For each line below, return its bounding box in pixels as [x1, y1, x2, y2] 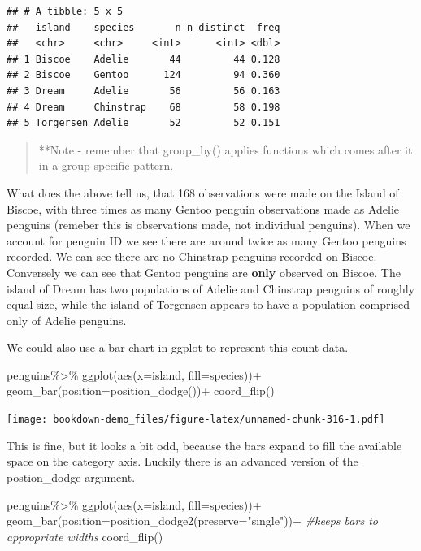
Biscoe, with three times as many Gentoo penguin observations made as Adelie [7, 200, 399, 217]
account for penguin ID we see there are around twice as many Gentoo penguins [7, 232, 406, 249]
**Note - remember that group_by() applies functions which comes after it [38, 141, 413, 158]
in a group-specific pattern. [38, 157, 174, 174]
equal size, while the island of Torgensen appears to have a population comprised [7, 296, 410, 313]
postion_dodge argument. [7, 468, 136, 485]
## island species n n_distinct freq [7, 21, 280, 33]
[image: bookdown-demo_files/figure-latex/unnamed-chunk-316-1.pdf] [7, 414, 385, 426]
